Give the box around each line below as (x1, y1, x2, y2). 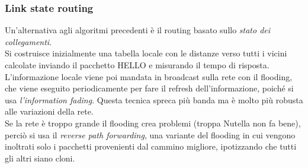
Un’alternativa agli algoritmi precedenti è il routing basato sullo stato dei (5, 24, 271, 36)
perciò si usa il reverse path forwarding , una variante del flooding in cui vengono (5, 128, 296, 141)
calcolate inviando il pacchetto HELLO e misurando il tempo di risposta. (5, 59, 269, 71)
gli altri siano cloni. (5, 151, 75, 164)
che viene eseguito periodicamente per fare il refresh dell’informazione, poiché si (5, 82, 294, 94)
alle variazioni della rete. (5, 105, 94, 118)
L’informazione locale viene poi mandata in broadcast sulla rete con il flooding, (5, 70, 293, 83)
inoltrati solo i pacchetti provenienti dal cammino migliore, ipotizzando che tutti (5, 140, 297, 153)
